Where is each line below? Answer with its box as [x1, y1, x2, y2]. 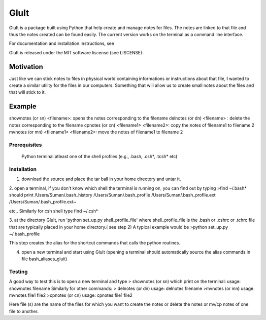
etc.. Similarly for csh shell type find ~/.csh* [9, 208, 99, 214]
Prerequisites [9, 141, 42, 148]
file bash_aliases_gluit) [21, 256, 67, 262]
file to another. [9, 308, 39, 314]
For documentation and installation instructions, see [9, 40, 114, 46]
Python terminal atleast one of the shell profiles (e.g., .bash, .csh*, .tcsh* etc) [21, 154, 178, 160]
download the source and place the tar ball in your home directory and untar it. [21, 176, 181, 182]
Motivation [9, 62, 43, 71]
